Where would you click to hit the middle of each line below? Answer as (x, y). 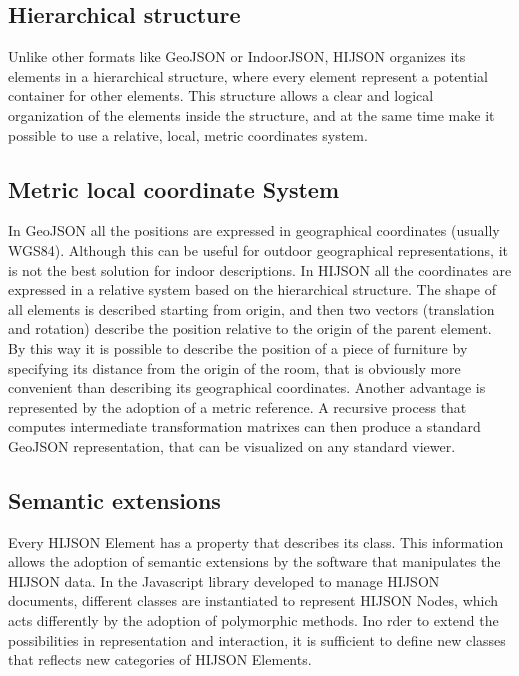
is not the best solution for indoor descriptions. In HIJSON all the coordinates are (260, 269)
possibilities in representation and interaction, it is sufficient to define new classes (257, 639)
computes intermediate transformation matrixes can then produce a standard (244, 426)
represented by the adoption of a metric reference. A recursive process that (237, 406)
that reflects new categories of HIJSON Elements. (160, 659)
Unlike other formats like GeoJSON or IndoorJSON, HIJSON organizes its (237, 56)
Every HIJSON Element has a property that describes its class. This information (256, 541)
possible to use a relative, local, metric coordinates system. (188, 134)
